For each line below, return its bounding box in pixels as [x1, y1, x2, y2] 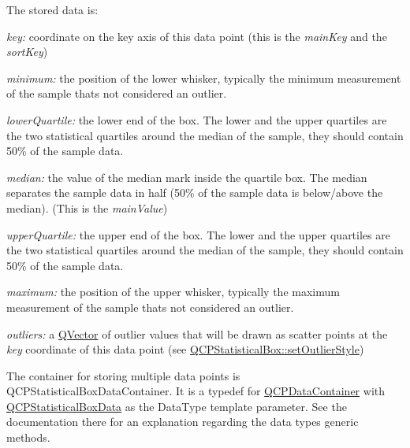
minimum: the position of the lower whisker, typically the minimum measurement [6, 69, 401, 86]
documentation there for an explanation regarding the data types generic [6, 413, 359, 430]
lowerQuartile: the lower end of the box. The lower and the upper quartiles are [6, 111, 387, 128]
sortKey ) [6, 43, 48, 60]
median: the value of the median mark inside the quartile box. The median [6, 168, 367, 185]
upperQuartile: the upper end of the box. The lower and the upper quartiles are [6, 226, 390, 243]
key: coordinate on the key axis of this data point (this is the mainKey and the [6, 28, 387, 44]
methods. [6, 429, 50, 446]
